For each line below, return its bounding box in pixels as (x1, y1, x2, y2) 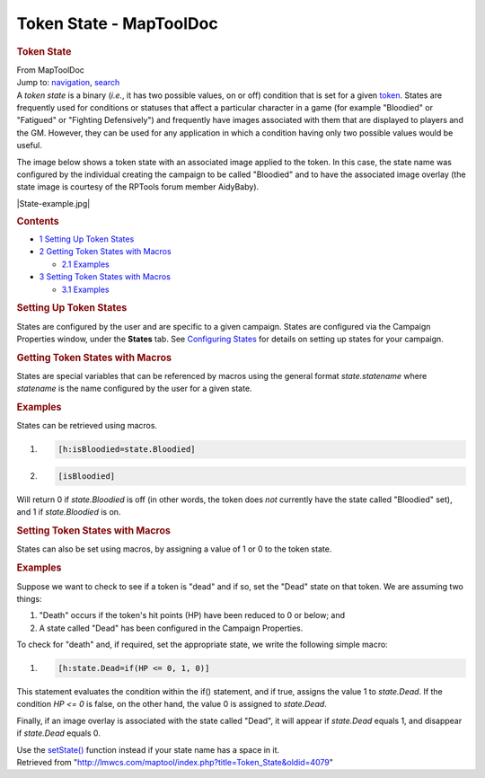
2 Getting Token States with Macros (39, 246, 172, 257)
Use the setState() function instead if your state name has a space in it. (16, 744, 280, 755)
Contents (16, 216, 59, 228)
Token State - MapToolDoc (16, 13, 219, 33)
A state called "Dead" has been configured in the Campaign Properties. (39, 623, 304, 633)
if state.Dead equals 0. (16, 728, 101, 738)
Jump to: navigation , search (16, 77, 120, 88)
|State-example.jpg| (16, 198, 91, 208)
